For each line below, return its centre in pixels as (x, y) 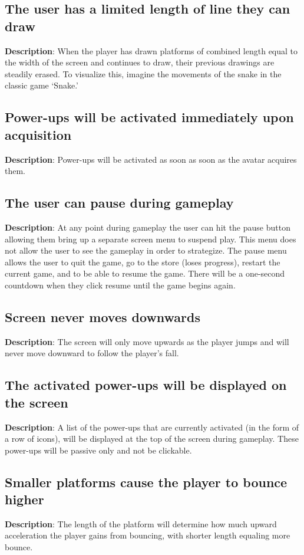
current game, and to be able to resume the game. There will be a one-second (145, 273)
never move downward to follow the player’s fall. (92, 353)
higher (24, 499)
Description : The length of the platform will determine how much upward (141, 523)
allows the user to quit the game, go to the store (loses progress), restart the (143, 262)
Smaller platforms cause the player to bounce (146, 482)
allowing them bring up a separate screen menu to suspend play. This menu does (151, 239)
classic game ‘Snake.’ (42, 85)
